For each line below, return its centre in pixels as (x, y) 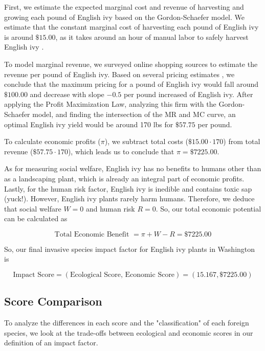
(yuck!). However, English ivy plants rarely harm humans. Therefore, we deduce (129, 198)
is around (19, 37)
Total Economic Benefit (92, 234)
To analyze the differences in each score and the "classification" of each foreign (127, 323)
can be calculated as (36, 218)
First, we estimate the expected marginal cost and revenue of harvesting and (124, 7)
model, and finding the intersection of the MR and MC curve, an (134, 114)
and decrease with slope (67, 94)
